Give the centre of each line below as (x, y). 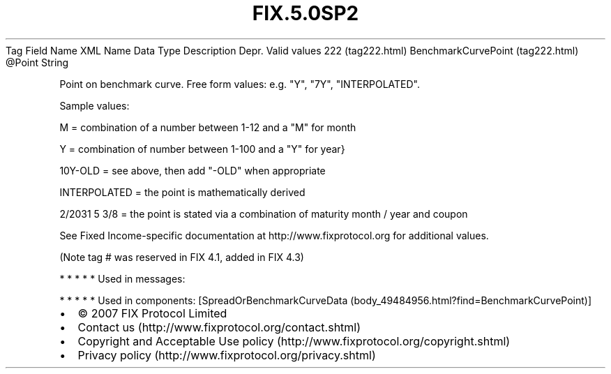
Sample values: (95, 105)
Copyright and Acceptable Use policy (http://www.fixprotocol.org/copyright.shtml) (294, 341)
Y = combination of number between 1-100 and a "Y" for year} (202, 149)
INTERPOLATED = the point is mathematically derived (182, 192)
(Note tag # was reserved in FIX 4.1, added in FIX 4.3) (182, 257)
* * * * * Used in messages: (122, 278)
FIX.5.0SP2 (305, 13)
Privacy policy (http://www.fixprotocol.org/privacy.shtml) (227, 355)
